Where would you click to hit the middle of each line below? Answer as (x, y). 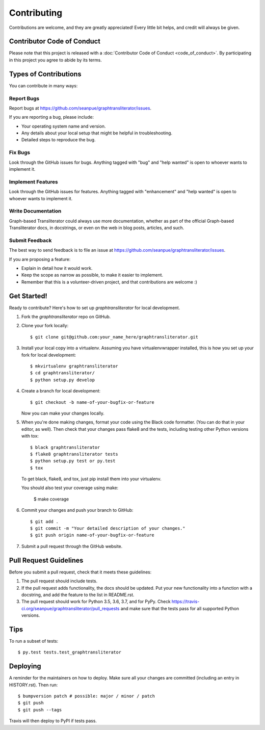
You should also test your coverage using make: (70, 488)
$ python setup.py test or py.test (73, 461)
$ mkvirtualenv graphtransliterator (74, 366)
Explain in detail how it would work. (57, 268)
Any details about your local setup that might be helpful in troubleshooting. (97, 133)
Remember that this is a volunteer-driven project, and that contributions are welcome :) (109, 282)
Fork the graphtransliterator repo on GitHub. (66, 317)
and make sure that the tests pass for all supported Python (180, 608)
